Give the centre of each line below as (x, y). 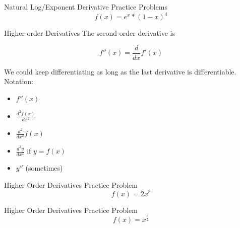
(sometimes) (44, 168)
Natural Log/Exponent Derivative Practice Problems (86, 7)
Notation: (19, 81)
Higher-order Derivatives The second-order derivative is (90, 33)
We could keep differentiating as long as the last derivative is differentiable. (120, 71)
